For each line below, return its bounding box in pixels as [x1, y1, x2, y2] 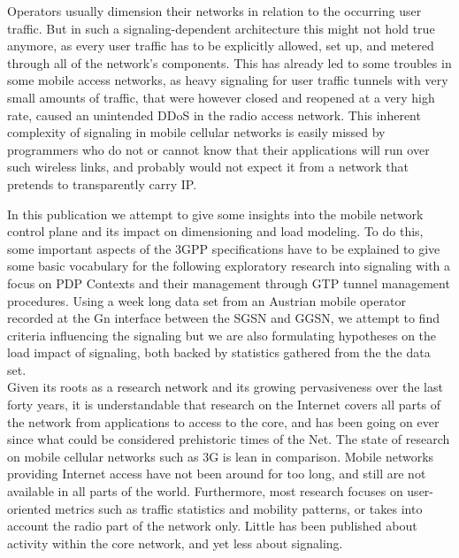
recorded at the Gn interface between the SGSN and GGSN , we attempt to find [7, 309, 440, 327]
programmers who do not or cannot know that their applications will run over [7, 140, 430, 158]
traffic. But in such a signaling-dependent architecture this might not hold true [7, 19, 435, 37]
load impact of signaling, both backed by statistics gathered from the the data [7, 343, 431, 362]
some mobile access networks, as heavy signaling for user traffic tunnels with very [7, 71, 448, 89]
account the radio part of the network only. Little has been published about [7, 516, 417, 535]
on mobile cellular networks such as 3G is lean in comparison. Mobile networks [7, 447, 434, 465]
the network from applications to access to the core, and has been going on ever [7, 412, 440, 431]
